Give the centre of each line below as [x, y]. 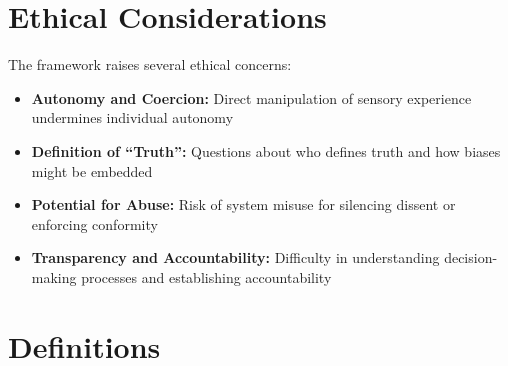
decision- [471, 257]
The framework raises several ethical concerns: [150, 64]
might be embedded [92, 170]
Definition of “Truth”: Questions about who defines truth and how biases [266, 150]
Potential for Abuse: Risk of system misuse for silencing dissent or [243, 204]
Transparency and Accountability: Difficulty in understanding [235, 257]
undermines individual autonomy [132, 117]
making [54, 276]
